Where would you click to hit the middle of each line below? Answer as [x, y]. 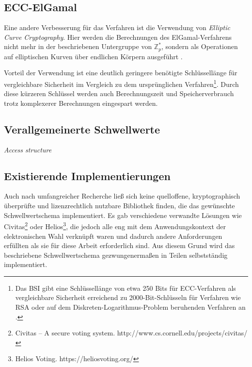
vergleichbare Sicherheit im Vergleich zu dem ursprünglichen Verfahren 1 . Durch [121, 83]
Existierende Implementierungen [87, 175]
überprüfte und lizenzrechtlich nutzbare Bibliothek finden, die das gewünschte [119, 206]
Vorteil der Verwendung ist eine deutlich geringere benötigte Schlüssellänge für [121, 73]
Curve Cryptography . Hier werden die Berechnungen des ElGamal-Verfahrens [118, 37]
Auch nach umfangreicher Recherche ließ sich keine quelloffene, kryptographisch [122, 196]
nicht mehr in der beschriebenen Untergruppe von [78, 46]
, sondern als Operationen [199, 46]
